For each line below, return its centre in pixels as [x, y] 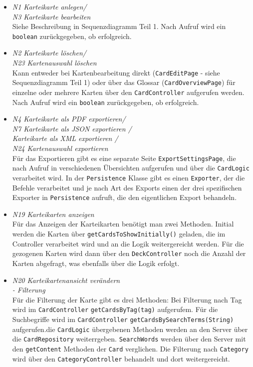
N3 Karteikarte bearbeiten [51, 16]
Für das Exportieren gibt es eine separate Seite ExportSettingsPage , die [124, 158]
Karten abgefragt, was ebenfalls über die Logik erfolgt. [96, 263]
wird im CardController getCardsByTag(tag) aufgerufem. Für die [115, 309]
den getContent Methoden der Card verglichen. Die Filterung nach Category [130, 348]
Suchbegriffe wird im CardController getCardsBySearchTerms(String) [123, 319]
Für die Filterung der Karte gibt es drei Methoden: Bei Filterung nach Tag [127, 299]
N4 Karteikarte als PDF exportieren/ [69, 119]
